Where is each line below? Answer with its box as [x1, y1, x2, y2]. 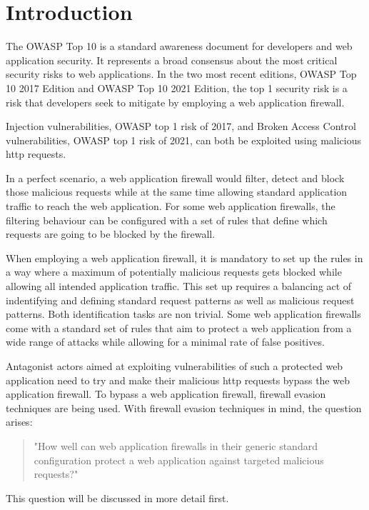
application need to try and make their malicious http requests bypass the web [6, 372, 350, 387]
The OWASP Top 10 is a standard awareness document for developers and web [6, 39, 353, 54]
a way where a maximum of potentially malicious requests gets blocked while [6, 264, 342, 279]
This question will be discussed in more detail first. [6, 490, 229, 505]
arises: [6, 414, 33, 429]
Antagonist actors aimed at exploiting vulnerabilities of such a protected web [6, 359, 343, 373]
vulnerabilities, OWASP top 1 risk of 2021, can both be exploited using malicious [6, 132, 362, 147]
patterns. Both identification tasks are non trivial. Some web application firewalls [6, 306, 361, 321]
